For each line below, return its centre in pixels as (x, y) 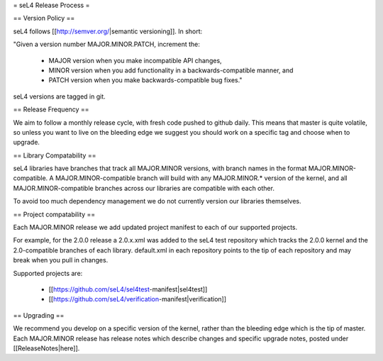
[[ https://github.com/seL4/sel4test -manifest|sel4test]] (128, 289)
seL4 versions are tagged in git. (59, 96)
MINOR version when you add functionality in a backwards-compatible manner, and (171, 70)
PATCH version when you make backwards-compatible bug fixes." (145, 80)
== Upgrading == (39, 315)
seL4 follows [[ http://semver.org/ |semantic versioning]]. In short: (108, 31)
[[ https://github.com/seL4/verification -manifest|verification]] (138, 299)
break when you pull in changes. (61, 260)
